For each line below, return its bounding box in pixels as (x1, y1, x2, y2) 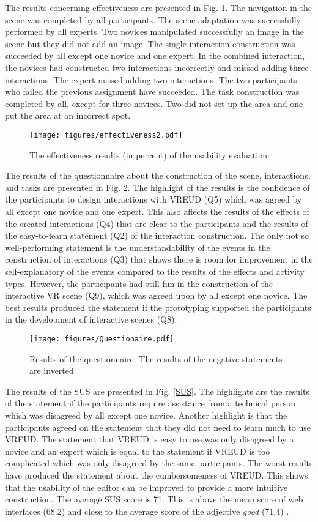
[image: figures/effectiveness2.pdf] (29, 130, 183, 140)
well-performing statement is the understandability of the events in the (5, 240, 270, 253)
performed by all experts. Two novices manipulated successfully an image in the (5, 25, 304, 38)
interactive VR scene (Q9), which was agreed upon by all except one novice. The (5, 289, 308, 302)
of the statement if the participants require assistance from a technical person (5, 397, 296, 409)
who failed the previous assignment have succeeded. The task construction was (5, 85, 300, 98)
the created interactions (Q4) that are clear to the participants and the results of (5, 217, 308, 229)
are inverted (29, 364, 74, 377)
